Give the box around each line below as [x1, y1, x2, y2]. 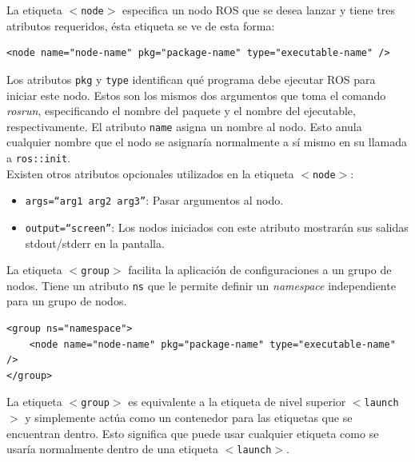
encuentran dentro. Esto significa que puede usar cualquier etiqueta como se [6, 424, 379, 441]
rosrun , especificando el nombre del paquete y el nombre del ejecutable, [6, 102, 356, 119]
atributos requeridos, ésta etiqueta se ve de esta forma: [6, 17, 275, 34]
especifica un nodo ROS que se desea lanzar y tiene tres [122, 2, 395, 18]
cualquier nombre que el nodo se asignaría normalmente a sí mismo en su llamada [6, 133, 408, 150]
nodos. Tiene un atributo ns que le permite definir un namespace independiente [6, 277, 396, 293]
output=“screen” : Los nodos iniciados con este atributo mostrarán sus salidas [25, 218, 409, 235]
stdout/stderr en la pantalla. [25, 234, 165, 251]
